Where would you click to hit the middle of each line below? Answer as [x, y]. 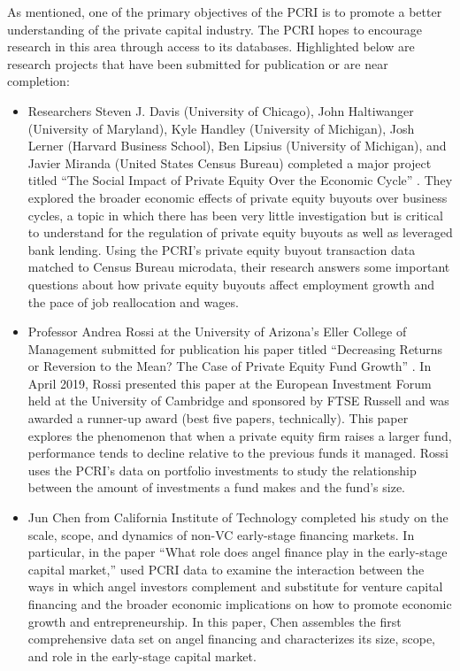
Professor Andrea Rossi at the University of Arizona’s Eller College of [217, 332]
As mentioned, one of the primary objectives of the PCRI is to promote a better [225, 12]
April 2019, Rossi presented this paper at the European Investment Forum [230, 383]
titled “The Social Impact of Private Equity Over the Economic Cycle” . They [240, 180]
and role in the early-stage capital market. [142, 656]
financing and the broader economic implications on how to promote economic [240, 604]
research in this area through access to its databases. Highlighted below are [211, 46]
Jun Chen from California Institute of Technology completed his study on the [238, 517]
